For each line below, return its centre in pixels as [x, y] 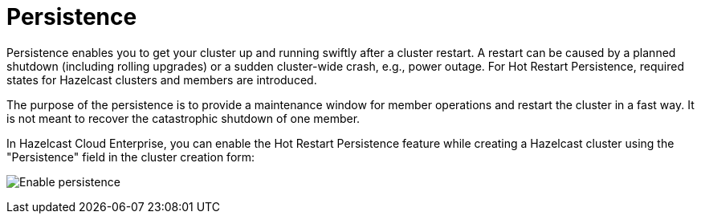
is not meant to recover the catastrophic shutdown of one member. [183, 118]
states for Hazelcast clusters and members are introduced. [162, 79]
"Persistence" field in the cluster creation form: [131, 157]
